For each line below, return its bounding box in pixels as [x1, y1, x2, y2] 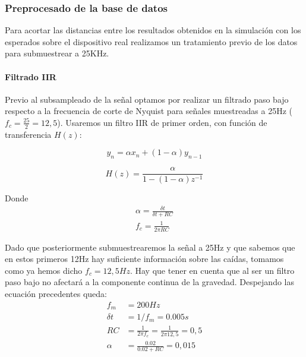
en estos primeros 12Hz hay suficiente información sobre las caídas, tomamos [5, 252, 284, 265]
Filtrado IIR [5, 70, 56, 83]
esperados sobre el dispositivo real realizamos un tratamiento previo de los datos [5, 35, 298, 48]
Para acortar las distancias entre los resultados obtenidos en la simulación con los [5, 24, 301, 36]
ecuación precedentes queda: [5, 287, 107, 299]
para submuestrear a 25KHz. [5, 47, 109, 59]
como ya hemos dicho [5, 264, 83, 276]
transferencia [5, 128, 52, 140]
